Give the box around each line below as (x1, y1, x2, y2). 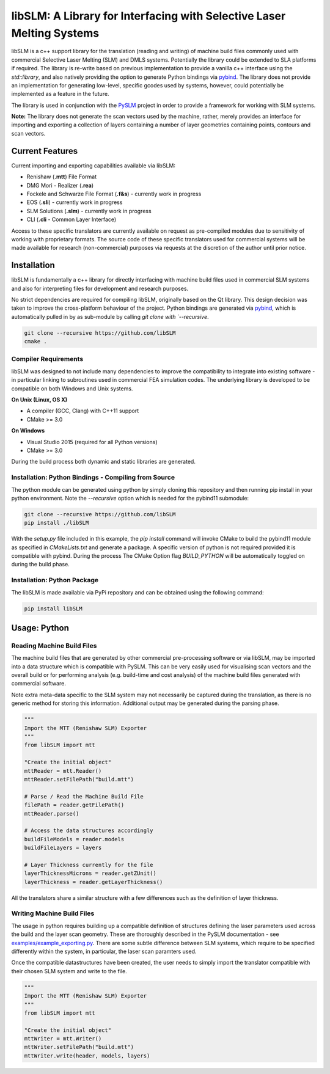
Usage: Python (11, 623, 70, 633)
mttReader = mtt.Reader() (24, 767, 102, 774)
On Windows (11, 427, 45, 434)
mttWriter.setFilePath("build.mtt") (24, 1043, 134, 1051)
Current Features (11, 145, 78, 156)
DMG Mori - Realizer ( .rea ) (26, 181, 94, 189)
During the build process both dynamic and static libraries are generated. (11, 458, 196, 466)
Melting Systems (11, 26, 100, 40)
